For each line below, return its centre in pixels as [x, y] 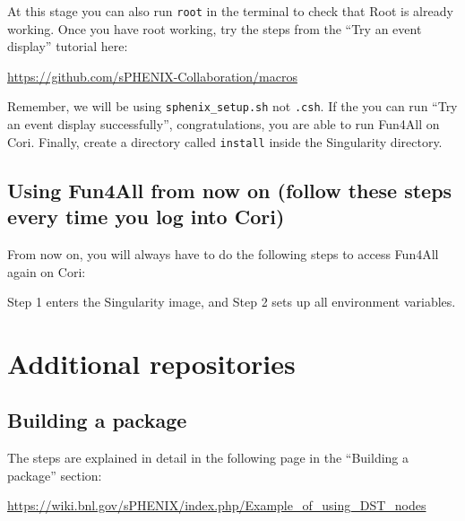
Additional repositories [151, 363]
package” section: [55, 475]
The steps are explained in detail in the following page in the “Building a [208, 458]
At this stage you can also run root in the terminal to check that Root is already [230, 11]
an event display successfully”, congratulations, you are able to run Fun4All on [224, 124]
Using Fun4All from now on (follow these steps [230, 190]
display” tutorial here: [68, 46]
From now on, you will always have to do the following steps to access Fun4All [223, 253]
